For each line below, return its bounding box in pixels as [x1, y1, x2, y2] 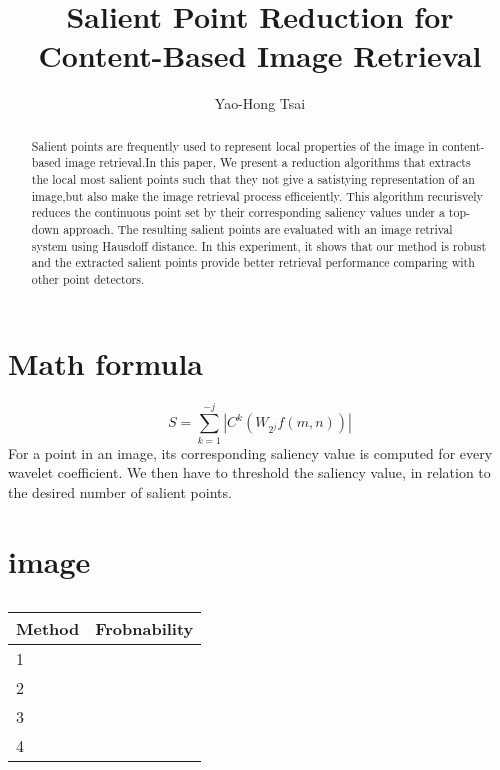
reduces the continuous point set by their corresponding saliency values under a [31, 204, 445, 221]
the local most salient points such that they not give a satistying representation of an [31, 171, 475, 188]
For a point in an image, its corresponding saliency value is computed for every [8, 442, 493, 463]
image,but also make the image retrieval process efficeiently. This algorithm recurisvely [31, 187, 483, 204]
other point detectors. [31, 270, 145, 287]
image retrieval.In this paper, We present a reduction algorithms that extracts [64, 154, 471, 171]
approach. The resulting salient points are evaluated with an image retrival [63, 220, 453, 237]
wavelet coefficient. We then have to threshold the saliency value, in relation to [8, 462, 491, 483]
